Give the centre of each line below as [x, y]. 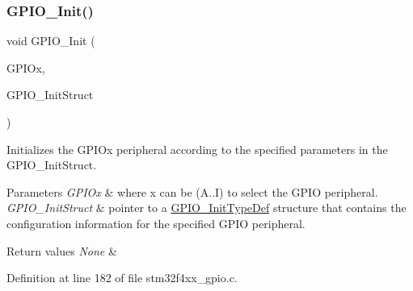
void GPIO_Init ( [51, 41]
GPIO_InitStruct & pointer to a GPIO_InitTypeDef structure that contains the [206, 208]
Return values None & [62, 250]
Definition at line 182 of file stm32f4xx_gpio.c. [122, 278]
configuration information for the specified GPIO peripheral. [156, 223]
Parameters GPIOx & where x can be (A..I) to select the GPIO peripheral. [192, 191]
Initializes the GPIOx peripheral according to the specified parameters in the [197, 149]
